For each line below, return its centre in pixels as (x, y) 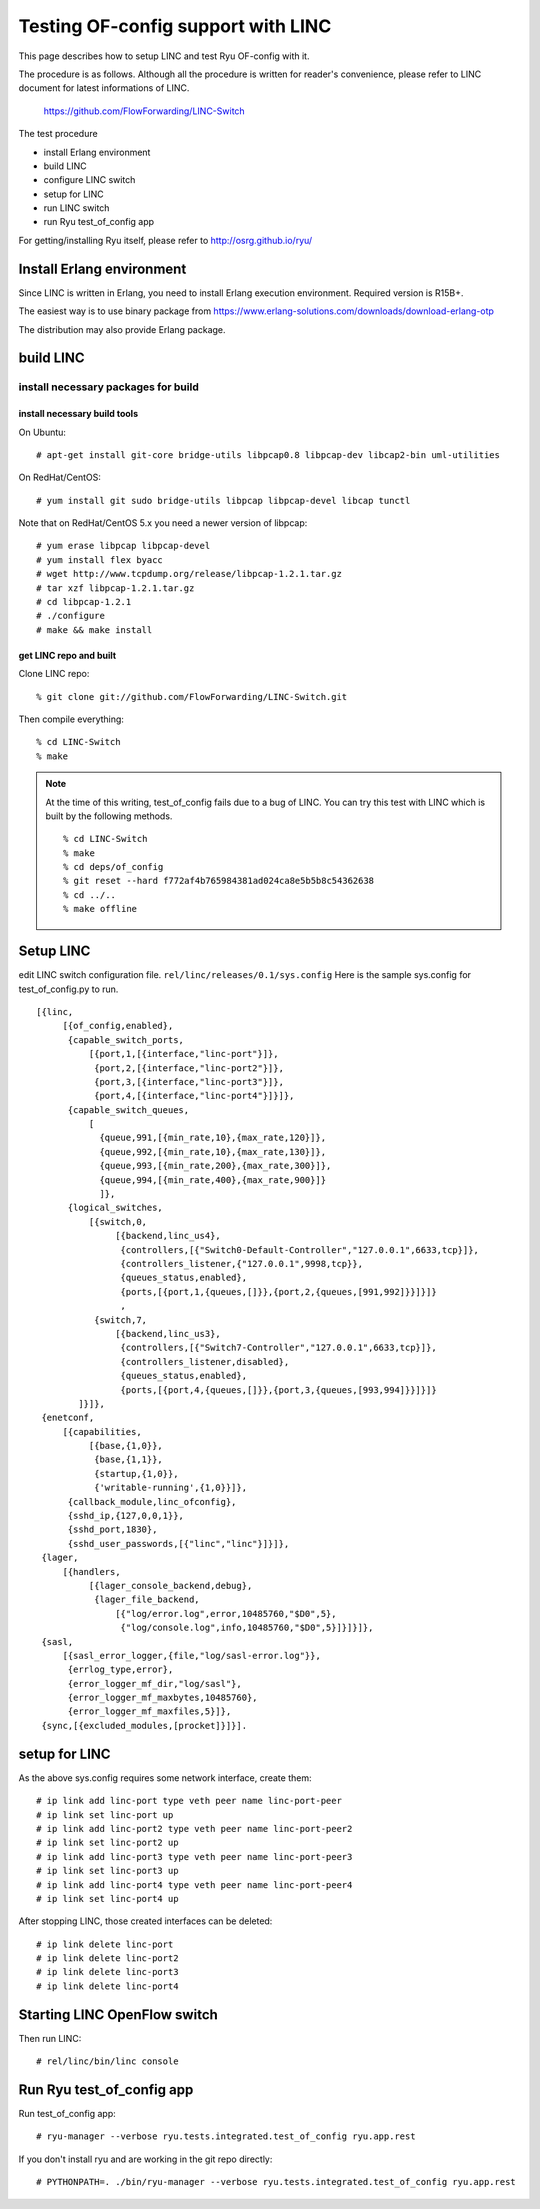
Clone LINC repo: (54, 674)
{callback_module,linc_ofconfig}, (152, 1501)
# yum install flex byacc (100, 559)
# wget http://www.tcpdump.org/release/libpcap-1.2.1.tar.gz (189, 574)
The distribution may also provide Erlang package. (122, 329)
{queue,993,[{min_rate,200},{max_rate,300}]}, (215, 1166)
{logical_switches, (115, 1208)
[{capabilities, (102, 1431)
